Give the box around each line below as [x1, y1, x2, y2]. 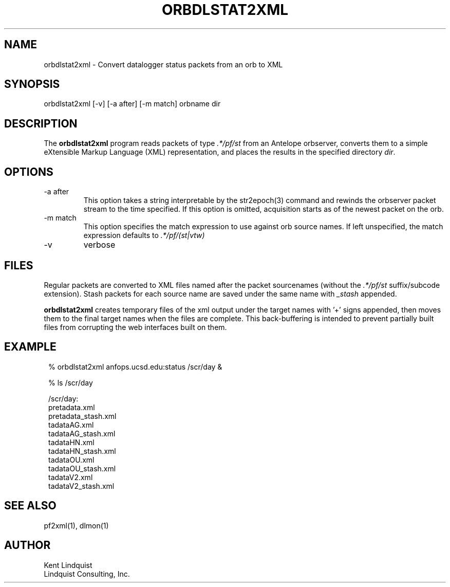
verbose [83, 240, 116, 250]
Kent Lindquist [44, 560, 92, 570]
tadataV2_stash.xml [48, 481, 115, 490]
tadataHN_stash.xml [48, 446, 116, 455]
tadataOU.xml [48, 455, 95, 464]
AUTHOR [4, 539, 51, 552]
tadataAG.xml [48, 420, 94, 429]
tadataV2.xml [48, 472, 93, 482]
